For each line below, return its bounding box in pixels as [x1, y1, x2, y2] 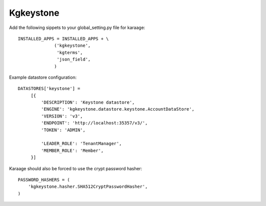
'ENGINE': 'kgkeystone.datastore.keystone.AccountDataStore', [41, 106, 195, 112]
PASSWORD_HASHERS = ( [18, 177, 70, 182]
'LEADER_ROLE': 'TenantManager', [41, 141, 122, 147]
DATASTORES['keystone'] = [18, 86, 81, 91]
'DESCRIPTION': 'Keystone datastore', [41, 100, 135, 105]
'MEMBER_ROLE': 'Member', [41, 147, 104, 153]
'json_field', [57, 57, 91, 62]
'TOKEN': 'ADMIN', [41, 127, 86, 133]
